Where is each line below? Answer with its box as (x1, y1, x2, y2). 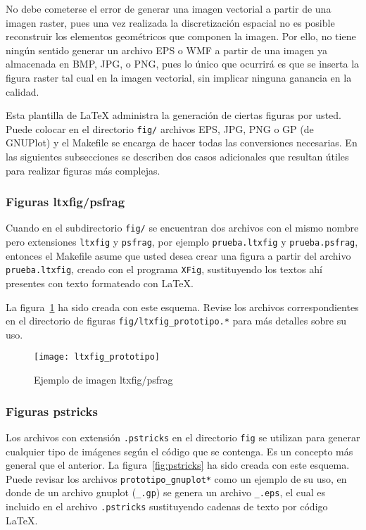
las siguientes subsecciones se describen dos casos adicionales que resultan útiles (6, 149, 349, 163)
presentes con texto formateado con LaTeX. (6, 275, 194, 290)
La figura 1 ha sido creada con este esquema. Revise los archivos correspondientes (6, 299, 359, 314)
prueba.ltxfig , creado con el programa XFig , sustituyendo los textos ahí (6, 262, 322, 277)
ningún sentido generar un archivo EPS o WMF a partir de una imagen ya (6, 42, 328, 57)
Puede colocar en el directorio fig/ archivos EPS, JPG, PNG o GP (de (6, 121, 314, 136)
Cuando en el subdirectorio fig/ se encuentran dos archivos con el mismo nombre (6, 220, 359, 235)
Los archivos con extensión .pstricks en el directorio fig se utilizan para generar (6, 429, 360, 444)
